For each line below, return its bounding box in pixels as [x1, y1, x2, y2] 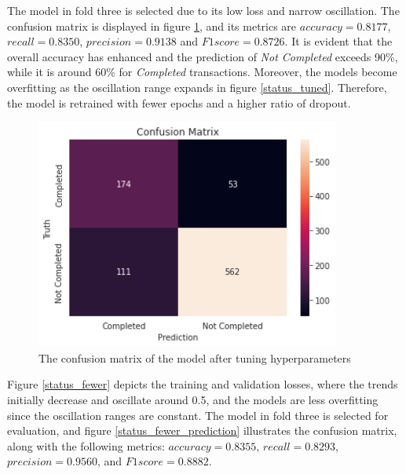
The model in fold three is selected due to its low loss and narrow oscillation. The [7, 2, 400, 18]
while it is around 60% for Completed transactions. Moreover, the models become [7, 64, 397, 80]
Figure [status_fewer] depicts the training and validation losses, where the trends [7, 376, 398, 392]
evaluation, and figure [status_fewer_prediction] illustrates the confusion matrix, [7, 422, 397, 439]
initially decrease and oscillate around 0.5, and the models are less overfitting [7, 392, 379, 407]
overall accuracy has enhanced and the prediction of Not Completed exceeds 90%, [7, 48, 398, 64]
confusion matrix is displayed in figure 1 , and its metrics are [7, 17, 297, 34]
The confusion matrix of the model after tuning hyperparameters [38, 349, 351, 366]
